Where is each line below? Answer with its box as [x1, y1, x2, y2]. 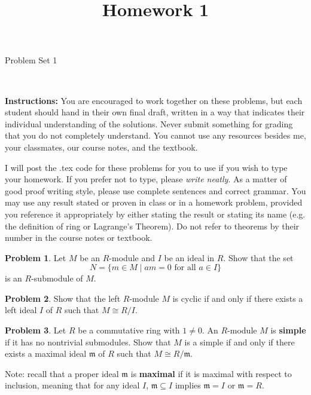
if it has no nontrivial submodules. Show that [5, 335, 171, 348]
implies [175, 379, 201, 391]
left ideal [5, 304, 37, 316]
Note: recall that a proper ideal [5, 367, 119, 379]
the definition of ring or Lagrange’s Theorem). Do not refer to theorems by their [5, 219, 300, 232]
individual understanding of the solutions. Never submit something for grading [5, 117, 293, 130]
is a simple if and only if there [184, 335, 295, 348]
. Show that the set [223, 251, 294, 264]
